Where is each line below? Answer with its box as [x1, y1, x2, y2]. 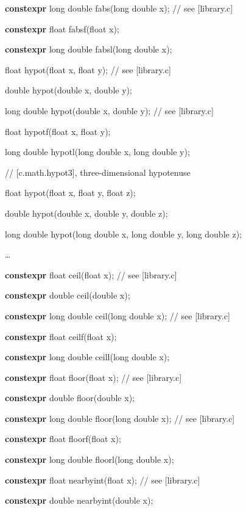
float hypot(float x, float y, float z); [5, 186, 136, 199]
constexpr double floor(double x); [5, 391, 135, 404]
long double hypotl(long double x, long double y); [5, 145, 190, 158]
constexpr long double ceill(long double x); [5, 350, 170, 363]
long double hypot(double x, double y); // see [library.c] [5, 104, 214, 117]
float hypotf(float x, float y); [5, 125, 111, 137]
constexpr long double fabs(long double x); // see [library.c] [5, 2, 233, 14]
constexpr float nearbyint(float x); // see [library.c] [5, 473, 200, 486]
